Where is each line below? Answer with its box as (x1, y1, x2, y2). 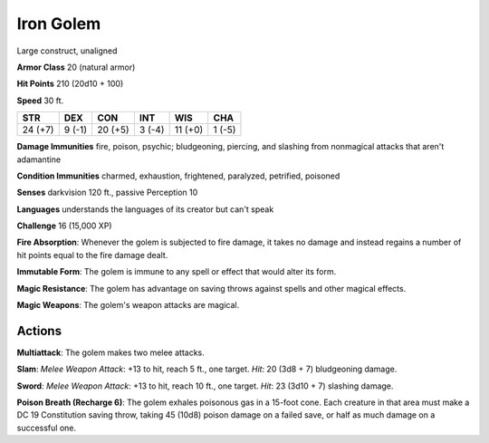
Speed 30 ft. (16, 95, 64, 106)
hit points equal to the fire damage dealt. (16, 249, 168, 260)
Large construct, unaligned (16, 45, 118, 56)
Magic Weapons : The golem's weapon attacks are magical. (16, 300, 240, 311)
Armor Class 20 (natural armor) (16, 62, 136, 72)
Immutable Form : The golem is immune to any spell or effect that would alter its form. (16, 266, 337, 277)
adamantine (16, 154, 62, 165)
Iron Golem (16, 14, 101, 34)
